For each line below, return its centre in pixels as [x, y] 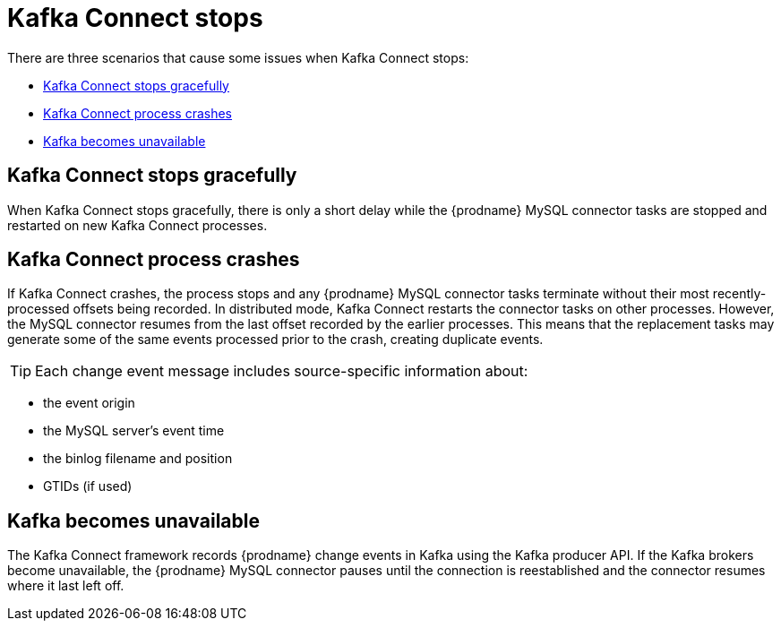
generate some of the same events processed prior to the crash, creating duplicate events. [275, 340]
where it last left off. [66, 586]
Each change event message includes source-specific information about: [282, 371]
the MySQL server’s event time [134, 431]
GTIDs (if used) [88, 486]
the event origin [89, 403]
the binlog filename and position [138, 459]
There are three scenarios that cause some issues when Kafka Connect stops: [238, 57]
